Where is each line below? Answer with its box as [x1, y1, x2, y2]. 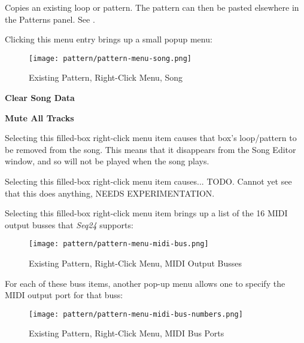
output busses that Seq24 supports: [5, 218, 133, 231]
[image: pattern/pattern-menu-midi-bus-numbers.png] [29, 310, 243, 318]
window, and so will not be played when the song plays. [5, 155, 209, 167]
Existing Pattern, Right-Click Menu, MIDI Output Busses [29, 257, 242, 269]
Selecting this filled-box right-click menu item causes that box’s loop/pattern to [5, 131, 297, 144]
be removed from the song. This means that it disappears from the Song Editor [5, 143, 296, 155]
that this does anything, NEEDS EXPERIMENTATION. [5, 186, 215, 199]
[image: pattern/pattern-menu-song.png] [29, 54, 192, 63]
